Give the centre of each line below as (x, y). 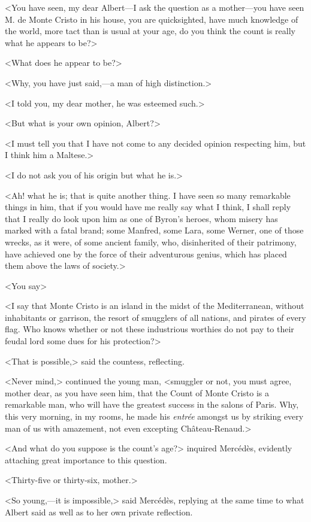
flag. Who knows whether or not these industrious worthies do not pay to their (150, 329)
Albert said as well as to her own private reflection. (99, 512)
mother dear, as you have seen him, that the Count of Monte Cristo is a (137, 392)
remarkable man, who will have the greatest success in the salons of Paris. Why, (152, 404)
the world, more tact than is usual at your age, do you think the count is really (150, 31)
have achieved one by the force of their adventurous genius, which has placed (146, 254)
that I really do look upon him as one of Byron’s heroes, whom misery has (141, 218)
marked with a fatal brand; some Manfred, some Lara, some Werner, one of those (154, 230)
